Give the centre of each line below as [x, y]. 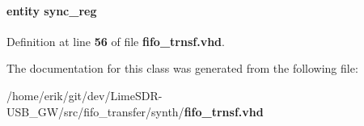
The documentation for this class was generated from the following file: [182, 68]
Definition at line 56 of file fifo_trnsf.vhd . [116, 41]
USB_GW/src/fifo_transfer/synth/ [95, 111]
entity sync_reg [52, 10]
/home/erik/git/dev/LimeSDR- [85, 95]
